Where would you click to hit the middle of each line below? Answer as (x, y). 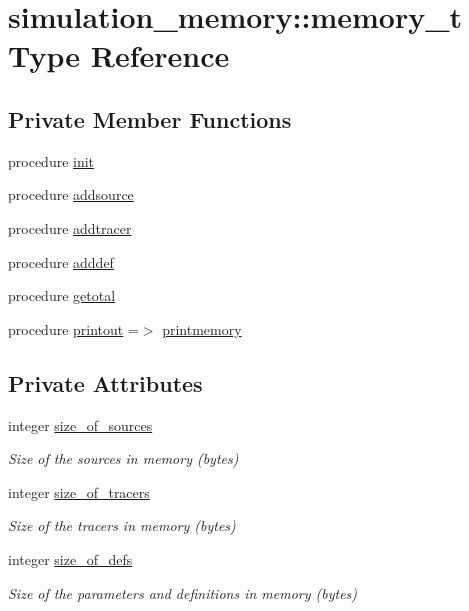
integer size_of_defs (70, 558)
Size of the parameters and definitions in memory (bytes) (183, 592)
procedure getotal (62, 295)
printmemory (202, 328)
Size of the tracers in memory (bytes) (122, 525)
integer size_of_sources (80, 424)
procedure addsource (71, 194)
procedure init (51, 160)
